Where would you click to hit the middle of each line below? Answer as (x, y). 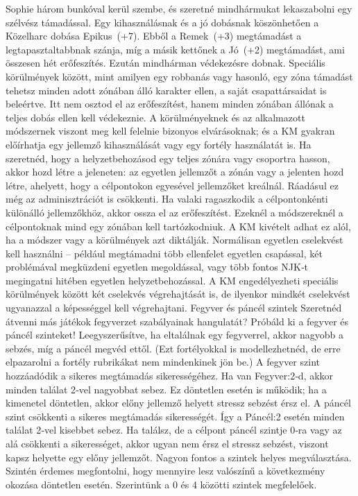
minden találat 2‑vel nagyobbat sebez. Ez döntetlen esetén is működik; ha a (166, 389)
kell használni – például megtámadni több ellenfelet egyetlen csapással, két (164, 253)
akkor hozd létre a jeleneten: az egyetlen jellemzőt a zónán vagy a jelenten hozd (175, 172)
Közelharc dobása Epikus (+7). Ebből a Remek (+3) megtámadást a (154, 36)
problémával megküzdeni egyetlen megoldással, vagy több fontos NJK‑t (157, 267)
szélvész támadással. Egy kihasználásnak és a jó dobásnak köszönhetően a (162, 22)
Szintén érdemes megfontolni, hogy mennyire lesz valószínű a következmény (165, 471)
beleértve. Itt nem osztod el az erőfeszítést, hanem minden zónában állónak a (170, 104)
